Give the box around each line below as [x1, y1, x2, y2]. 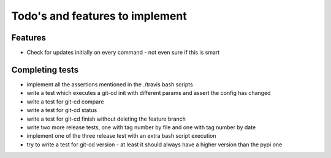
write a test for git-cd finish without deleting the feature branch [26, 115, 186, 122]
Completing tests [11, 64, 79, 75]
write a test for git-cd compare [26, 98, 104, 105]
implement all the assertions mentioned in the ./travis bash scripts [26, 80, 193, 88]
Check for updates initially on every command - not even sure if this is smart [26, 49, 220, 56]
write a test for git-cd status [26, 107, 97, 114]
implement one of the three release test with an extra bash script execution [26, 132, 216, 140]
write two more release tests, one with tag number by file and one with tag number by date [26, 123, 256, 131]
